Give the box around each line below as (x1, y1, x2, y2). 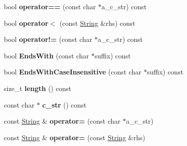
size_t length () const (4, 83, 71, 93)
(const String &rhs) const (59, 18, 136, 28)
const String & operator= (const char (4, 116, 120, 126)
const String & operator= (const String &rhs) (4, 132, 145, 142)
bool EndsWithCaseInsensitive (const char (4, 67, 141, 77)
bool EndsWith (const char (4, 50, 89, 60)
